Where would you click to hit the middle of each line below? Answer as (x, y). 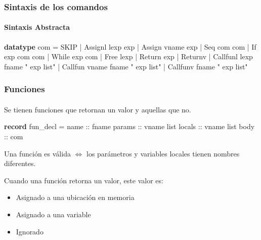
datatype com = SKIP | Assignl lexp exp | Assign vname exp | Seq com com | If (130, 46)
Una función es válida (37, 153)
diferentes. (20, 163)
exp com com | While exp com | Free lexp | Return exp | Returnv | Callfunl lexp (128, 56)
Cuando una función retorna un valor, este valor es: (84, 180)
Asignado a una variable (53, 214)
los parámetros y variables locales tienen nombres (163, 153)
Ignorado (30, 231)
